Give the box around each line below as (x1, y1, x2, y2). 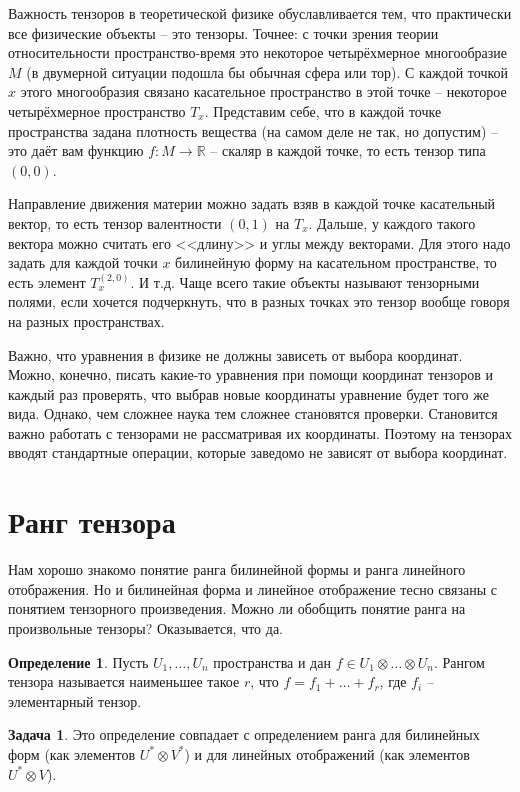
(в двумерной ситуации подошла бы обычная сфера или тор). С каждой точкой (26, 61, 509, 82)
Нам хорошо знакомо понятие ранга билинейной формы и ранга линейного (8, 559, 466, 580)
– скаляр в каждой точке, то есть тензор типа (210, 140, 486, 161)
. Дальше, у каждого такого (308, 212, 476, 233)
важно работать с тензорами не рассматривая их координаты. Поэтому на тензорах (8, 422, 512, 443)
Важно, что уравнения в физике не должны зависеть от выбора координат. (8, 344, 463, 365)
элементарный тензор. (8, 690, 142, 711)
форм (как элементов (8, 743, 136, 764)
